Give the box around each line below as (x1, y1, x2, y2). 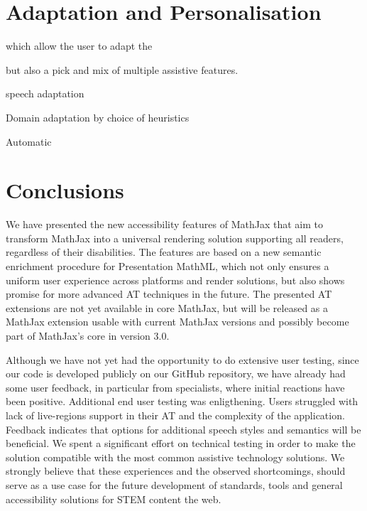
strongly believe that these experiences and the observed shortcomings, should (6, 463, 346, 478)
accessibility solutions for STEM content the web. (6, 491, 221, 506)
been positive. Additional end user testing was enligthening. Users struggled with (6, 394, 358, 409)
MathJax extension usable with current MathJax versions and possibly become (6, 314, 349, 329)
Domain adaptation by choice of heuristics (6, 109, 190, 124)
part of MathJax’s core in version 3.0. (6, 328, 170, 343)
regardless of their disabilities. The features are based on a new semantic (6, 244, 322, 259)
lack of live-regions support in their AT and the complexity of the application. (6, 407, 345, 422)
